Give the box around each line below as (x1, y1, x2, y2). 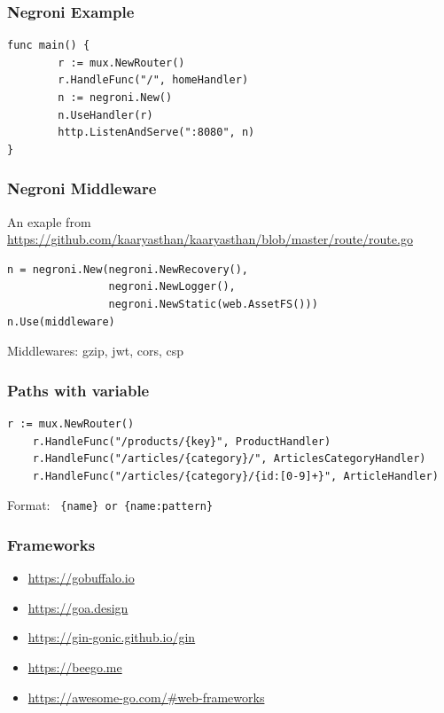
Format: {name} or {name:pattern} (7, 496, 214, 514)
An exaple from (7, 212, 91, 231)
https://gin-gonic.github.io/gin (27, 628, 196, 646)
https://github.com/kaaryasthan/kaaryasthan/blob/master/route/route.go (7, 230, 413, 248)
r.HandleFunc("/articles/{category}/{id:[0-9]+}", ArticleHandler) (32, 469, 439, 482)
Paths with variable (7, 379, 150, 401)
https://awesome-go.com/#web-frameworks (27, 687, 265, 706)
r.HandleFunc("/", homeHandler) (58, 74, 249, 87)
